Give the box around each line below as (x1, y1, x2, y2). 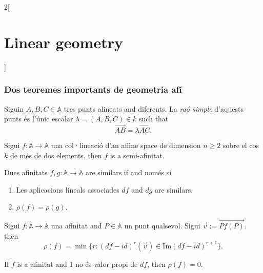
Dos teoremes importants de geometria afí (4, 83, 182, 96)
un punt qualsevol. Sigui (124, 220, 200, 231)
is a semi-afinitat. (110, 150, 165, 160)
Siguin (4, 103, 24, 114)
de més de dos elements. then (10, 150, 102, 160)
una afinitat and (51, 220, 102, 231)
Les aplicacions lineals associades (16, 184, 119, 195)
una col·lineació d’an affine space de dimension (51, 139, 201, 150)
